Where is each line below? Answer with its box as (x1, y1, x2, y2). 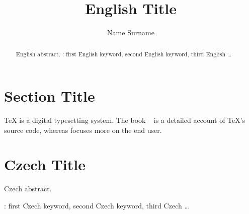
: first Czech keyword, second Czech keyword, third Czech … (4, 200, 189, 211)
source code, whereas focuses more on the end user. (4, 124, 162, 135)
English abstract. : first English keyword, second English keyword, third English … (16, 49, 231, 58)
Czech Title (4, 154, 86, 175)
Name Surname (107, 27, 154, 38)
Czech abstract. (4, 183, 52, 194)
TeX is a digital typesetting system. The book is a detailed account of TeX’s (4, 115, 245, 125)
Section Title (4, 86, 95, 106)
